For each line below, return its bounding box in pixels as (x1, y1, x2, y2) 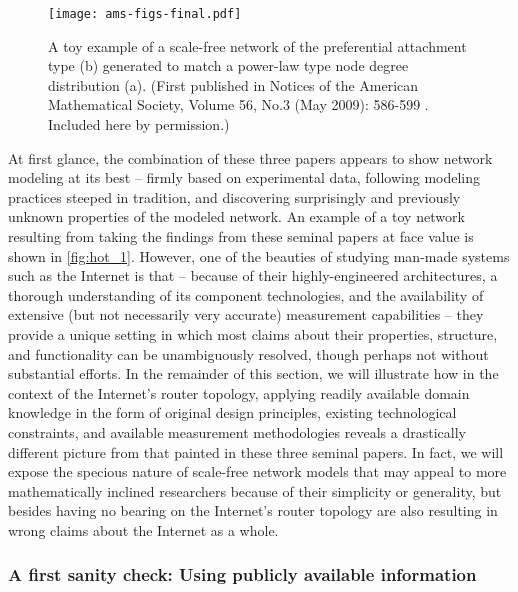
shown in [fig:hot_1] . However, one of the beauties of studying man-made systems (8, 245, 510, 266)
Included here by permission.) (48, 114, 230, 135)
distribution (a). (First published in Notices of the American (48, 74, 419, 95)
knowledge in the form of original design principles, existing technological (8, 402, 457, 423)
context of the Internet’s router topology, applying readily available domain (8, 382, 470, 403)
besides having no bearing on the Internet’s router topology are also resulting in (8, 500, 498, 521)
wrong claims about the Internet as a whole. (8, 519, 279, 540)
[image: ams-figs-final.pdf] (48, 7, 242, 21)
